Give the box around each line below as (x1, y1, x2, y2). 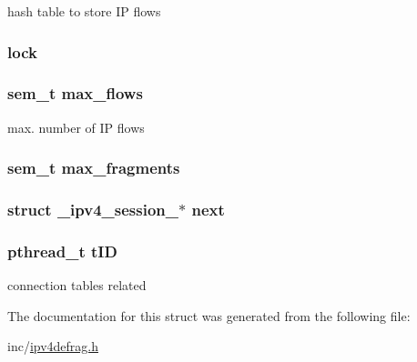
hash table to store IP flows (7, 2, 161, 20)
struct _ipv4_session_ (7, 198, 179, 221)
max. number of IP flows (7, 117, 145, 136)
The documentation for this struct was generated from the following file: (7, 306, 411, 325)
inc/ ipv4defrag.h (7, 337, 99, 356)
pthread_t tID (7, 239, 117, 262)
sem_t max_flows (7, 82, 143, 105)
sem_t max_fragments (7, 156, 180, 179)
